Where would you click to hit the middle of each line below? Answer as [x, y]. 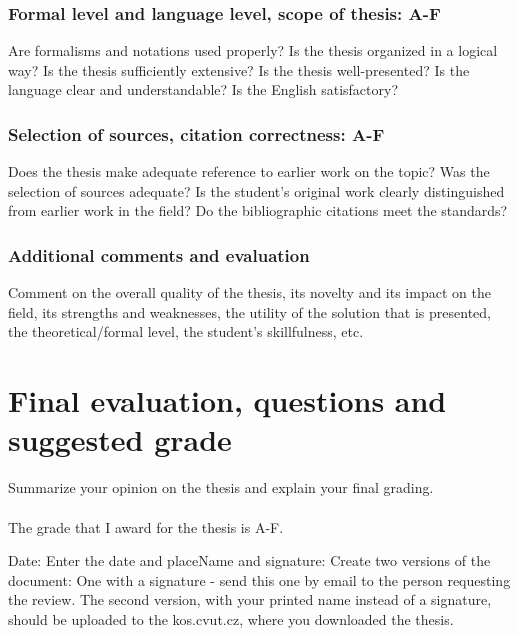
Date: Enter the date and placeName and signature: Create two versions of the [249, 560]
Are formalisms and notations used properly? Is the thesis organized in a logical [253, 50]
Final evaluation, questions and [227, 400]
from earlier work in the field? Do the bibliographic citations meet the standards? [258, 210]
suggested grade [120, 439]
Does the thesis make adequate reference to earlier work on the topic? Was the [249, 171]
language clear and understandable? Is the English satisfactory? [203, 89]
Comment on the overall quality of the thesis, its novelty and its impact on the [249, 292]
